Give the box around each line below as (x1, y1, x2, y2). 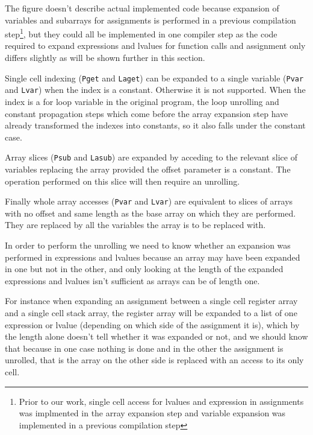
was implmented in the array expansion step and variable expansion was (19, 407, 286, 419)
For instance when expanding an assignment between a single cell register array (5, 294, 298, 307)
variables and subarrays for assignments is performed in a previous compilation (5, 13, 296, 26)
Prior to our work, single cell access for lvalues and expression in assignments (19, 395, 304, 407)
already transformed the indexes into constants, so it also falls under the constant (5, 119, 306, 132)
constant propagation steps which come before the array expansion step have (5, 107, 288, 119)
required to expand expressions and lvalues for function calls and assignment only (5, 39, 306, 52)
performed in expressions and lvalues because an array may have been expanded (5, 250, 300, 263)
